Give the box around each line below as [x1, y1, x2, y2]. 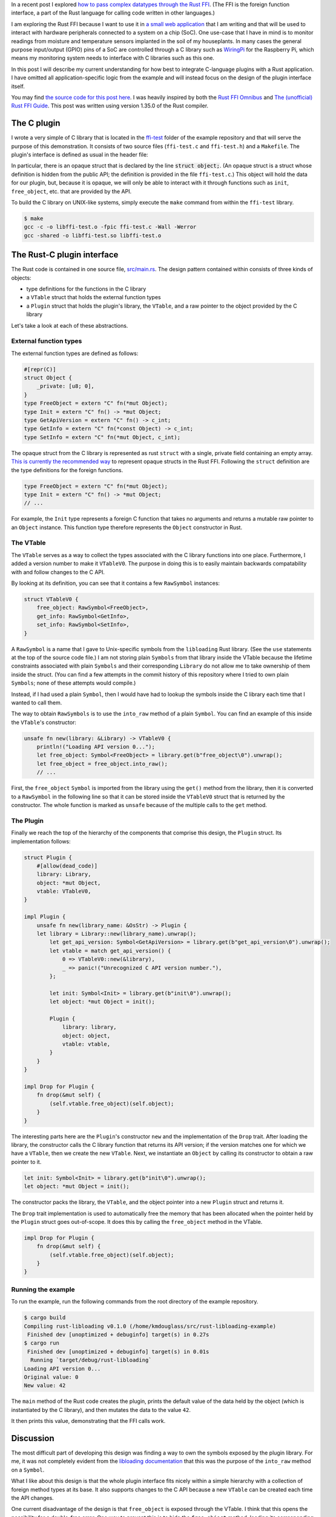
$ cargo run [24, 1340, 60, 1346]
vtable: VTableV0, [36, 888, 91, 895]
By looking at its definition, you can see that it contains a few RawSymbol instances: [11, 579, 220, 587]
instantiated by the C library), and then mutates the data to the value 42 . [11, 1406, 191, 1413]
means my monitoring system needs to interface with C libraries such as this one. [11, 55, 215, 62]
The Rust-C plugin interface [11, 249, 119, 260]
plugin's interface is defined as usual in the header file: [11, 150, 148, 158]
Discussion [11, 1433, 54, 1444]
